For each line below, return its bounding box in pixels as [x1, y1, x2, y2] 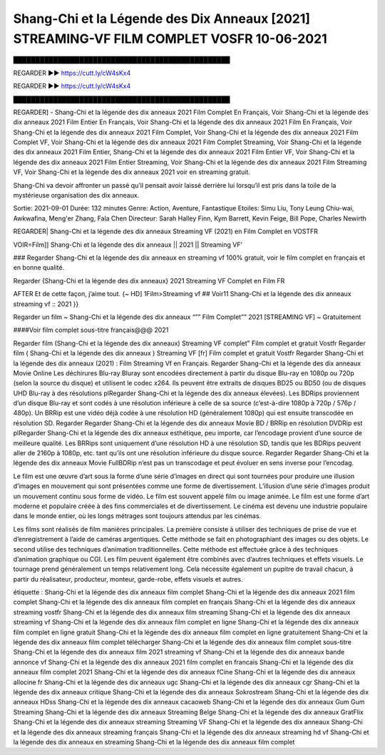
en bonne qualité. [13, 263, 65, 272]
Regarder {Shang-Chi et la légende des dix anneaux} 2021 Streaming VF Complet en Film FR [13, 276, 285, 285]
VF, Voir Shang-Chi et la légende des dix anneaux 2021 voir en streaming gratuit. [13, 168, 251, 176]
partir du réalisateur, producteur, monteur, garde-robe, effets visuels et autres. [13, 574, 243, 583]
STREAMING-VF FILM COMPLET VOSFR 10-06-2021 [13, 31, 327, 46]
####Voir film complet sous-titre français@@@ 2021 [13, 325, 169, 335]
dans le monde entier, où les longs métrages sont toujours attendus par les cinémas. [13, 512, 262, 520]
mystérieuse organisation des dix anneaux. [13, 191, 140, 200]
